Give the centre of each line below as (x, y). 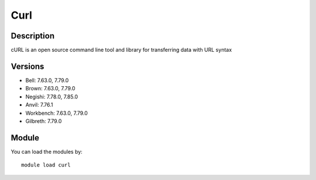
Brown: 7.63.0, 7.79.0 (50, 89)
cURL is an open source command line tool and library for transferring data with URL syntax (121, 50)
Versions (28, 66)
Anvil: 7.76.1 (39, 105)
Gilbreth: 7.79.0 (44, 121)
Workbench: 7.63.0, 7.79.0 (56, 113)
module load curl (46, 165)
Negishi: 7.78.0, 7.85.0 (52, 97)
